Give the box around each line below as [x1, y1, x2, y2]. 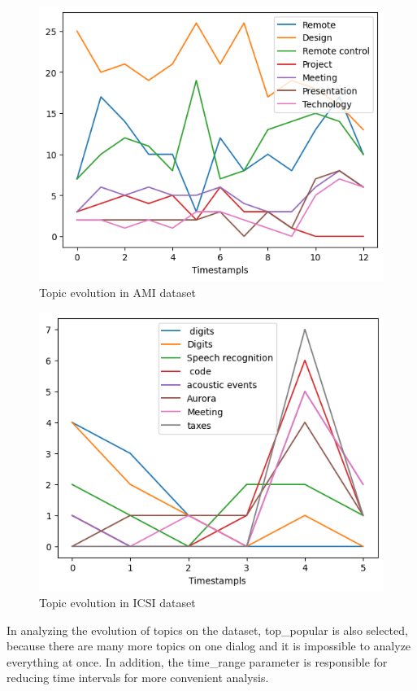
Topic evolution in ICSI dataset [39, 594, 196, 611]
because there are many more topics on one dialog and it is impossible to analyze [7, 637, 411, 654]
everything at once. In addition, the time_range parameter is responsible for [7, 653, 388, 670]
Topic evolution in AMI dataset [39, 283, 196, 300]
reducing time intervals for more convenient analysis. [7, 669, 269, 686]
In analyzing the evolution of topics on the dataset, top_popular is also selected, [7, 621, 408, 638]
